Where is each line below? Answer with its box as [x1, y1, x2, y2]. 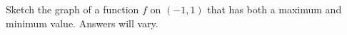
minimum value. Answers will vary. [6, 15, 159, 30]
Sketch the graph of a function [6, 2, 139, 16]
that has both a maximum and [207, 2, 342, 16]
